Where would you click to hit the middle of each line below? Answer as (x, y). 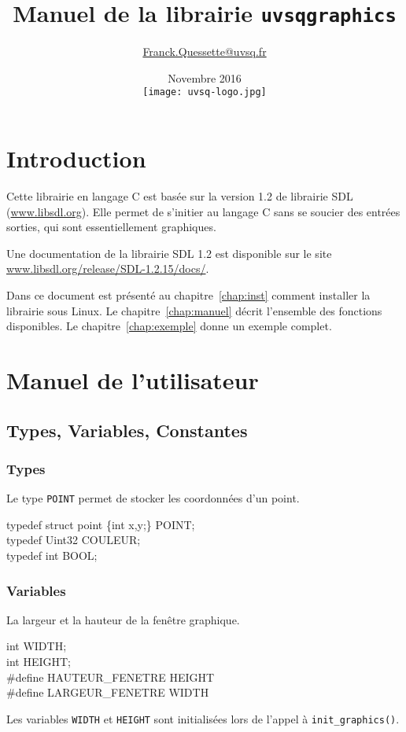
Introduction (76, 158)
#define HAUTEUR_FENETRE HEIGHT (111, 677)
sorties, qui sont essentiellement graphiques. (111, 227)
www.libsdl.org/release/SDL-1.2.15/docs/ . (108, 269)
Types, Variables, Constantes (127, 430)
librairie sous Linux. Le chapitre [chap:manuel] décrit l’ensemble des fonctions (194, 310)
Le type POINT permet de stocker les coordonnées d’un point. (153, 498)
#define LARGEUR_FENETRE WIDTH (108, 692)
